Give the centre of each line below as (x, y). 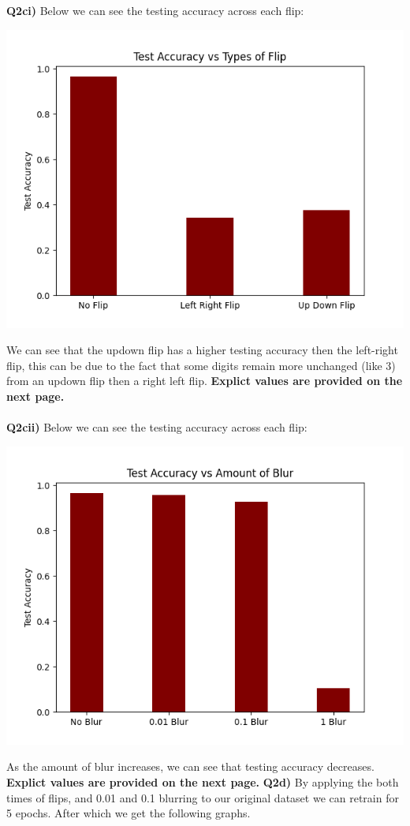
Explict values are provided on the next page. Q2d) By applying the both (203, 781)
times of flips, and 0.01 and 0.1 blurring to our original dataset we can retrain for (203, 797)
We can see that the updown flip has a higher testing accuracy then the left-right (202, 350)
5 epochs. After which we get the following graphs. (129, 813)
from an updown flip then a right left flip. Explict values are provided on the (205, 381)
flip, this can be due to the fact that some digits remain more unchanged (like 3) (201, 365)
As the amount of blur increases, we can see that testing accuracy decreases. (190, 766)
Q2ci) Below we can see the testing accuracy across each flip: (155, 10)
